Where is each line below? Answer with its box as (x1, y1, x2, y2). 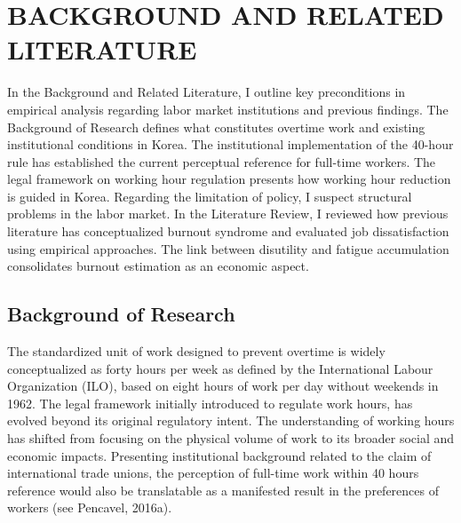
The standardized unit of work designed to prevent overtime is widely (7, 342, 385, 361)
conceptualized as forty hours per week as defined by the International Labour (7, 359, 433, 377)
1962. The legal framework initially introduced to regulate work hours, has (7, 393, 413, 412)
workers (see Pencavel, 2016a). (7, 498, 172, 517)
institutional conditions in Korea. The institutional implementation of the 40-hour (7, 135, 454, 154)
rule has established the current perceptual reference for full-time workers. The (7, 152, 436, 170)
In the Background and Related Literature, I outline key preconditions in (7, 83, 406, 101)
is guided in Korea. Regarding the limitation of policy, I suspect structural (7, 186, 412, 205)
